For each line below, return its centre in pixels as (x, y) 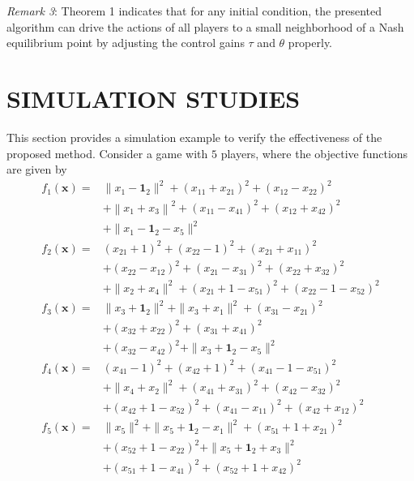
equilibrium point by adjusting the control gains (126, 43)
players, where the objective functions (314, 153)
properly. (310, 43)
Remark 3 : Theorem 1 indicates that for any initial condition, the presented (194, 11)
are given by (37, 169)
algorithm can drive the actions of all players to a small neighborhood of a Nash (205, 26)
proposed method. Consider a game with (107, 153)
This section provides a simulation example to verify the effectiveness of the (194, 137)
